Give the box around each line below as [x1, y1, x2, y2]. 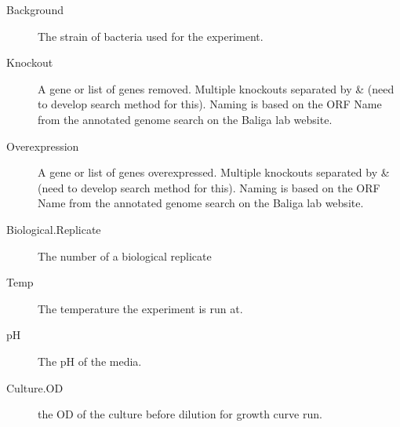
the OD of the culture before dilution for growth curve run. [38, 406, 322, 422]
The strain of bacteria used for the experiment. [38, 27, 264, 44]
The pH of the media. [38, 352, 142, 369]
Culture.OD [6, 379, 64, 396]
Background [6, 2, 64, 17]
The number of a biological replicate [38, 247, 212, 264]
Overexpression [6, 137, 79, 154]
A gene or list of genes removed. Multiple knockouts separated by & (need [38, 80, 395, 97]
